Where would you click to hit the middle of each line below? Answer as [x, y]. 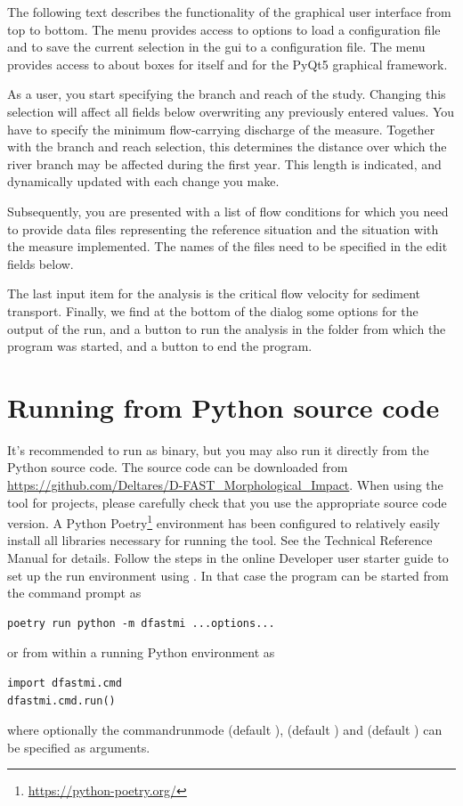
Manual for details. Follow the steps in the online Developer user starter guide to [228, 558]
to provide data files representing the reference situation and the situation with [223, 228]
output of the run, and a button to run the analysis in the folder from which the [227, 328]
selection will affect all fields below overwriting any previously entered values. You [231, 111]
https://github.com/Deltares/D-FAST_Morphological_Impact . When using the [225, 484]
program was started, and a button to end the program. [160, 346]
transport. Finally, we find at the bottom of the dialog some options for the [213, 310]
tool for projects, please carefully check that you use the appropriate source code [227, 502]
